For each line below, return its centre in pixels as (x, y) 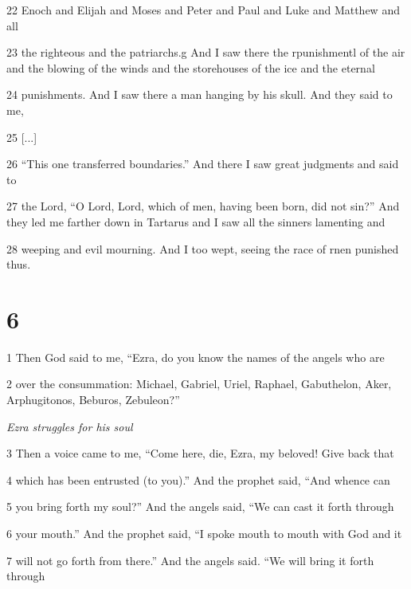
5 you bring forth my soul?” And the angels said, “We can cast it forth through (200, 507)
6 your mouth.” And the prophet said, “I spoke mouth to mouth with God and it (204, 533)
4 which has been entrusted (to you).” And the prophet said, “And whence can (198, 479)
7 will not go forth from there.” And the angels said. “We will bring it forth (190, 560)
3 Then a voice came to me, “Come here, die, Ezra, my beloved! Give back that (200, 453)
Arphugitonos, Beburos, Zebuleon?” (93, 400)
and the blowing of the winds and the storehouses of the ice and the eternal (191, 67)
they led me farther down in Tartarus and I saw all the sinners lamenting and (196, 221)
